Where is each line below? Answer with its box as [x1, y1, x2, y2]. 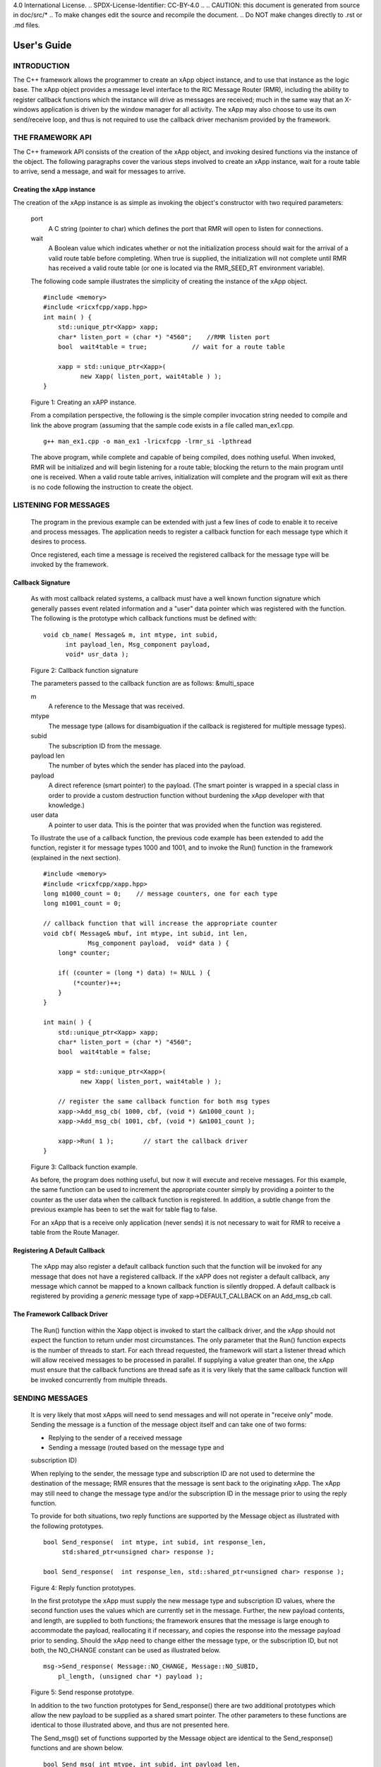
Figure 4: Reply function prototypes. [30, 1583, 136, 1592]
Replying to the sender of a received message [48, 1433, 183, 1442]
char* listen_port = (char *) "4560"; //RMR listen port [57, 333, 271, 341]
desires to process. [30, 537, 87, 546]
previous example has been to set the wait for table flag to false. [30, 1205, 218, 1214]
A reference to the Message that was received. [48, 702, 185, 710]
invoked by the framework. [30, 560, 109, 569]
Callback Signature [13, 578, 71, 587]
